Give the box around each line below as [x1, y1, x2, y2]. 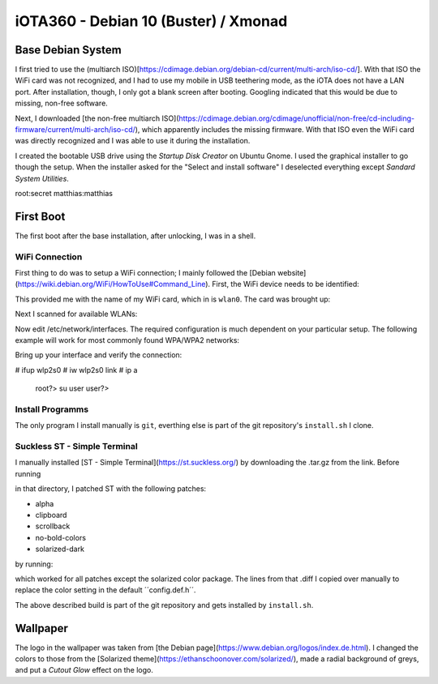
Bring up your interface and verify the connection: [15, 350, 182, 360]
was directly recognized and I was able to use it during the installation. [15, 136, 251, 146]
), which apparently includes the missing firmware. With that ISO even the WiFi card [135, 125, 415, 135]
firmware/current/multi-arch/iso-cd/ [15, 125, 135, 135]
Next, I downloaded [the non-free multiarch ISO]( [15, 113, 179, 123]
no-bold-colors [35, 532, 87, 542]
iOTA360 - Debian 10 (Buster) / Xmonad [15, 12, 288, 30]
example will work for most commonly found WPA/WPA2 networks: [15, 335, 239, 344]
